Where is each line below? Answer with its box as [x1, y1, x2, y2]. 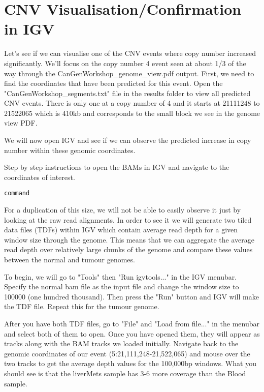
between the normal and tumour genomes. [4, 254, 135, 265]
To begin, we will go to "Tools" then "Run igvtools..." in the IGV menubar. [4, 271, 237, 282]
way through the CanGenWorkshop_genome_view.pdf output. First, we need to [4, 68, 254, 78]
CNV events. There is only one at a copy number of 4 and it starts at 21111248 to [4, 98, 260, 108]
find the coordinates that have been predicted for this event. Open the [4, 78, 223, 88]
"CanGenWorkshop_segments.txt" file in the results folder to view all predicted [4, 87, 251, 98]
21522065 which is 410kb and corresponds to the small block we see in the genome [4, 107, 260, 118]
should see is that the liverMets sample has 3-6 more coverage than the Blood [4, 368, 246, 378]
